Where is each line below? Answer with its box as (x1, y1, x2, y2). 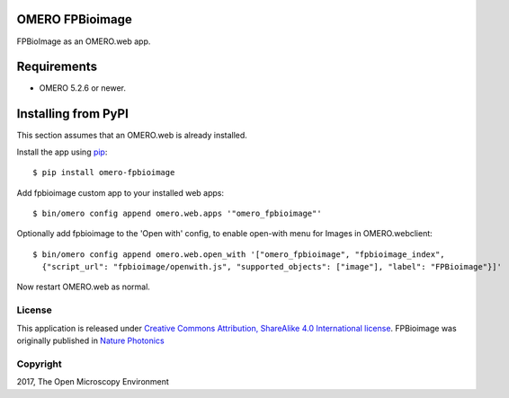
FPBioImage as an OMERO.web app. (16, 36, 151, 47)
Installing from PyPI (16, 106, 129, 121)
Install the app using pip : (16, 146, 108, 157)
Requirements (16, 59, 98, 75)
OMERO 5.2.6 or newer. (39, 83, 126, 93)
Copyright (16, 358, 62, 370)
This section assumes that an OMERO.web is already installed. (16, 130, 247, 141)
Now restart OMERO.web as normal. (16, 281, 150, 292)
